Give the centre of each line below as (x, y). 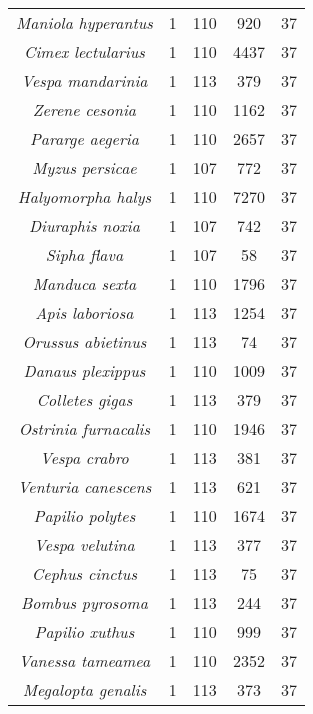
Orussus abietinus (84, 341)
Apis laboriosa (84, 312)
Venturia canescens (84, 486)
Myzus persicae (84, 167)
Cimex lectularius (84, 51)
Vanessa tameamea (84, 660)
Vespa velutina (84, 544)
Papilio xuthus (84, 631)
